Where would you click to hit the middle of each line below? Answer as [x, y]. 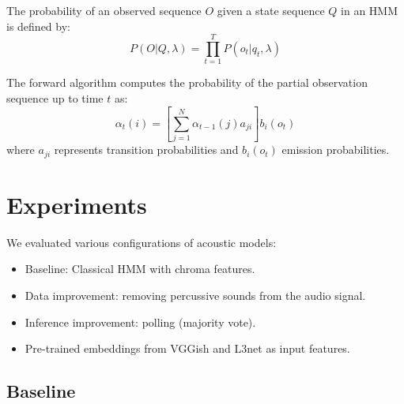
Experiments [77, 204]
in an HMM [370, 10]
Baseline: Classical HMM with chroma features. [140, 269]
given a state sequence [271, 10]
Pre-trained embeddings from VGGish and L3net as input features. [187, 348]
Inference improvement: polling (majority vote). [140, 322]
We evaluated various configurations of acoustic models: [142, 242]
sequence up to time [55, 97]
